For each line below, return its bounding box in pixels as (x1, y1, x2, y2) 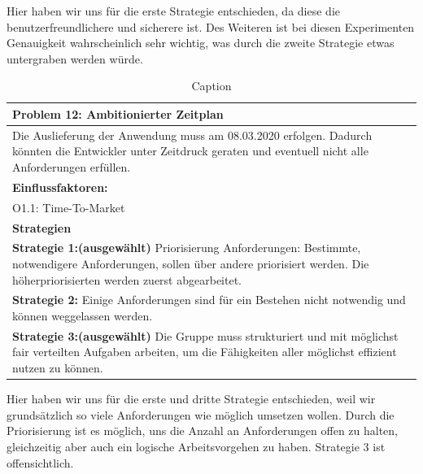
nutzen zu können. (12, 359, 103, 376)
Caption (191, 77, 232, 94)
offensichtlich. (7, 454, 74, 471)
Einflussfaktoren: (12, 178, 108, 195)
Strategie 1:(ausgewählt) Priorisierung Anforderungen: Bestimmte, (12, 239, 361, 256)
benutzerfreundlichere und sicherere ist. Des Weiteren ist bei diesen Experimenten (7, 18, 415, 35)
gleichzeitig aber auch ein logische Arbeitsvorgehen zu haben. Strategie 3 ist (7, 437, 386, 454)
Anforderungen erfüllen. (12, 159, 131, 175)
